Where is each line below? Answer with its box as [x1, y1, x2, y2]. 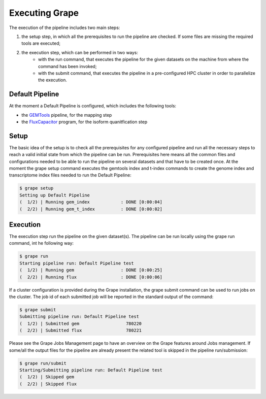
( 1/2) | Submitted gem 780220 [19, 321, 142, 326]
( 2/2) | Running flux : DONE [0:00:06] [19, 274, 163, 280]
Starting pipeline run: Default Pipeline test [19, 260, 134, 266]
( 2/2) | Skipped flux [19, 381, 77, 387]
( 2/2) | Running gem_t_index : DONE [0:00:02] [19, 206, 163, 212]
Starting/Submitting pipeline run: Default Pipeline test [19, 367, 163, 373]
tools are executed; [21, 40, 61, 46]
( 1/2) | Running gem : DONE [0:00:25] [19, 267, 163, 273]
